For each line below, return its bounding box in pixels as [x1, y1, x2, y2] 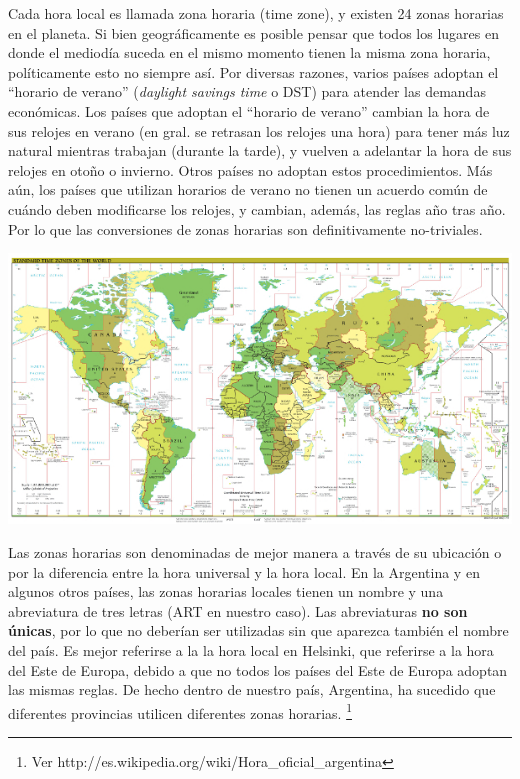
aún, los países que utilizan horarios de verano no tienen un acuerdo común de [8, 179, 488, 200]
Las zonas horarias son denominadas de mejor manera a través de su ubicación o [8, 542, 502, 563]
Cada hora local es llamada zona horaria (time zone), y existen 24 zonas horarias [8, 3, 504, 23]
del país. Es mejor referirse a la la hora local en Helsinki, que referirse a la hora [8, 640, 494, 660]
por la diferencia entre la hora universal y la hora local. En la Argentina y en [8, 561, 480, 582]
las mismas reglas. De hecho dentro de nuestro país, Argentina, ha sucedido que [8, 679, 496, 700]
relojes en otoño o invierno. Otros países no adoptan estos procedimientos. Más [8, 159, 493, 180]
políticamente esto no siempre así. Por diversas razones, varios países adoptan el [8, 61, 499, 82]
